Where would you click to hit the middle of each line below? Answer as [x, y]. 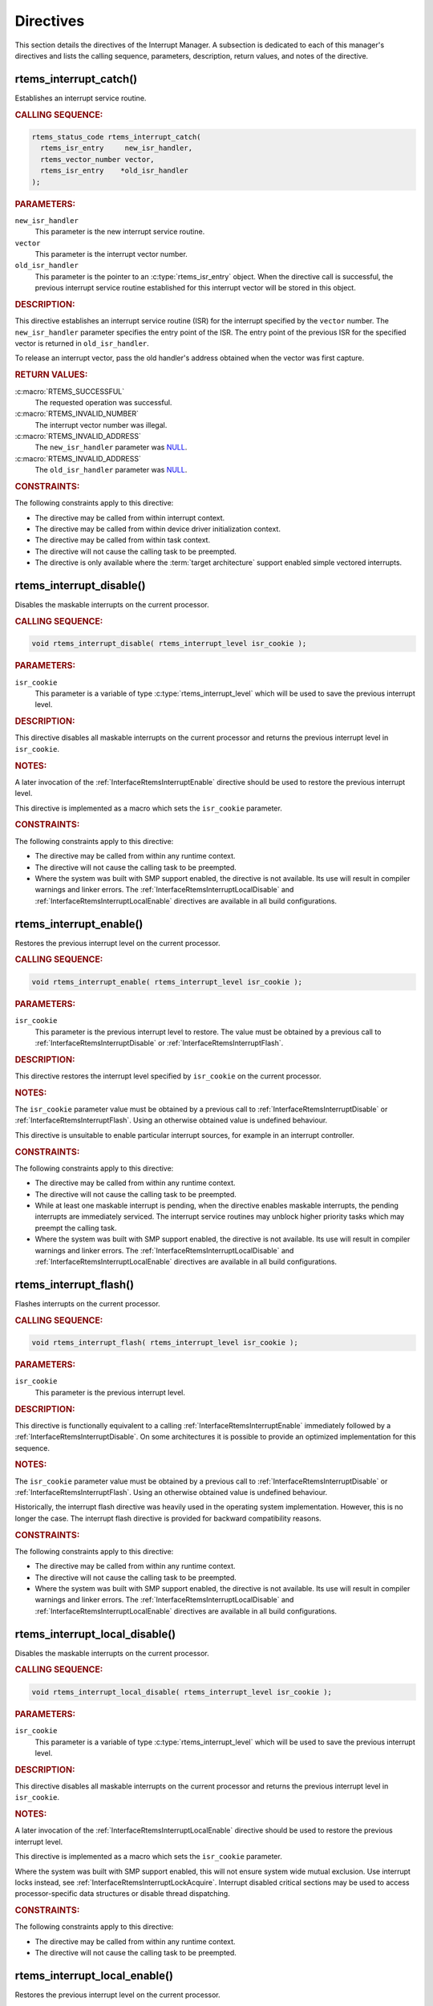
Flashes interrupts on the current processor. [87, 1303]
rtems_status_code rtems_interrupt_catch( [116, 137]
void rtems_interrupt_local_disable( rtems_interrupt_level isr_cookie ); [182, 1692]
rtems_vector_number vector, [98, 159]
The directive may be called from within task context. [123, 540]
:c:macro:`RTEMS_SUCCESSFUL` [69, 391]
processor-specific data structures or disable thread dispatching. [122, 1894]
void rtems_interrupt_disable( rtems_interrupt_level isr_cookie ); [169, 644]
